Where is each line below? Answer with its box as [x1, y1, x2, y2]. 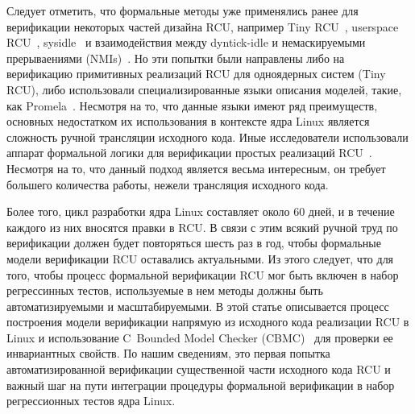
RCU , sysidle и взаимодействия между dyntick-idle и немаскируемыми [6, 34, 366, 51]
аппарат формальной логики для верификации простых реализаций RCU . [6, 144, 372, 161]
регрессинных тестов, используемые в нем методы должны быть [6, 282, 323, 299]
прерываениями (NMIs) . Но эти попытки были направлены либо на [6, 49, 345, 66]
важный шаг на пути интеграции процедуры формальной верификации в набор [6, 376, 395, 393]
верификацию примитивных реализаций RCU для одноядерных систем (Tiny [6, 65, 386, 82]
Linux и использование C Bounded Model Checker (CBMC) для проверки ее [6, 329, 393, 346]
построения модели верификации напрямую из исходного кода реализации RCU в [6, 313, 409, 330]
